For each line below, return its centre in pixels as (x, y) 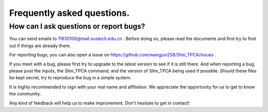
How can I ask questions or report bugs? (77, 26)
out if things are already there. (40, 46)
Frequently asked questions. (69, 13)
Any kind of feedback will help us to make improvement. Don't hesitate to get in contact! (99, 103)
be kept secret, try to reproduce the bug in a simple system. (70, 78)
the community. (25, 94)
